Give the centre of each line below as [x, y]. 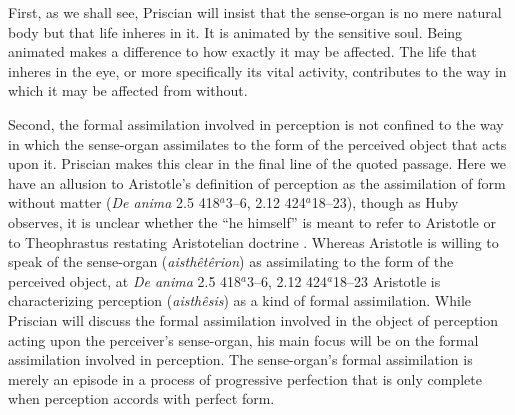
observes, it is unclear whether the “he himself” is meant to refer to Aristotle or [252, 221]
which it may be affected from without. [128, 90]
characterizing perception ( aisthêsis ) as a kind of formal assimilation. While [240, 300]
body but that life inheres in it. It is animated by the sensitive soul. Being [235, 31]
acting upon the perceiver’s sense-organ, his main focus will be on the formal [243, 339]
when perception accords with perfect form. [141, 398]
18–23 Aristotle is [387, 280]
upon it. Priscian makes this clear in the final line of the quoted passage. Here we [257, 163]
